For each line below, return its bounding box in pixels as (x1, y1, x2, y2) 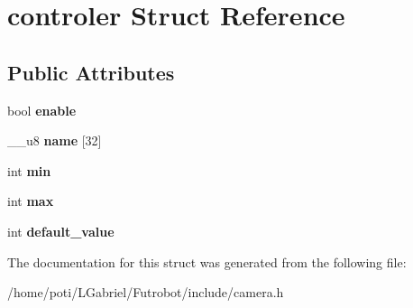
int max (7, 191, 54, 210)
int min (7, 161, 51, 180)
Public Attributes (7, 58, 175, 86)
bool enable (7, 100, 77, 119)
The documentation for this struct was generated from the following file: (7, 252, 407, 271)
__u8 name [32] (7, 131, 102, 150)
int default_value (7, 221, 115, 240)
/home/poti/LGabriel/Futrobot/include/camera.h (7, 283, 284, 302)
